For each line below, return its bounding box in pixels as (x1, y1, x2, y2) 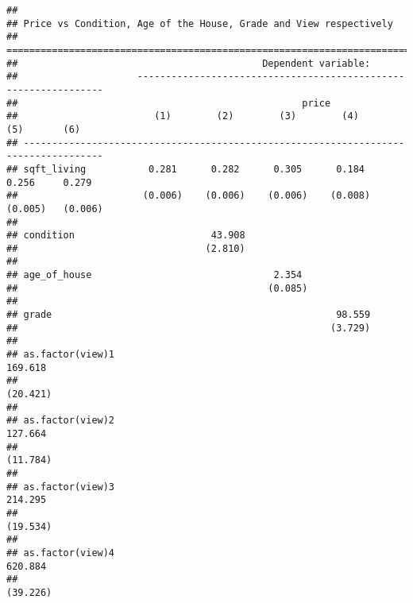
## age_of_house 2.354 (6, 269, 303, 281)
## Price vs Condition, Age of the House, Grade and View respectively (6, 17, 393, 29)
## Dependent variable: (6, 57, 371, 69)
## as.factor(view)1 (6, 349, 115, 361)
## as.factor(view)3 (6, 481, 115, 493)
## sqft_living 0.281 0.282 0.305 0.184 (6, 163, 365, 175)
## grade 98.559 (6, 309, 371, 321)
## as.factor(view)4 (6, 547, 115, 559)
